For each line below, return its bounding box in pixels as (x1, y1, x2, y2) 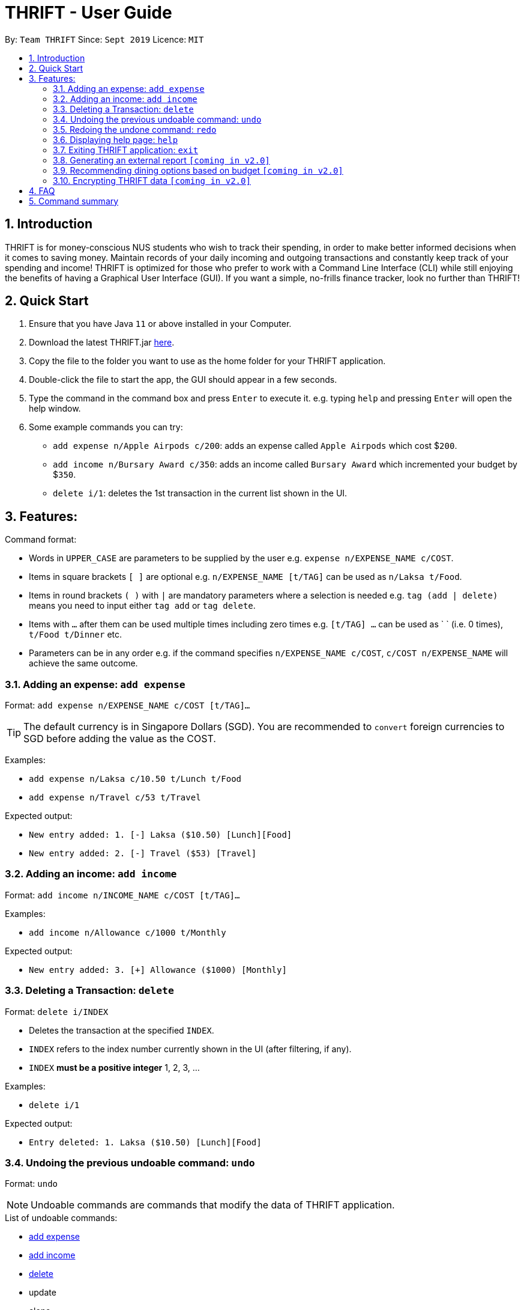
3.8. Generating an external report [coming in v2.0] (53, 154, 270, 165)
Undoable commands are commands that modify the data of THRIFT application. (31, 1199, 395, 1211)
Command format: (5, 534, 77, 545)
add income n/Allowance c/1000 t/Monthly (29, 927, 226, 937)
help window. (29, 403, 81, 414)
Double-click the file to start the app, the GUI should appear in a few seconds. (29, 374, 337, 385)
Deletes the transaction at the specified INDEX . (29, 1025, 214, 1035)
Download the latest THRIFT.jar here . (29, 337, 175, 348)
